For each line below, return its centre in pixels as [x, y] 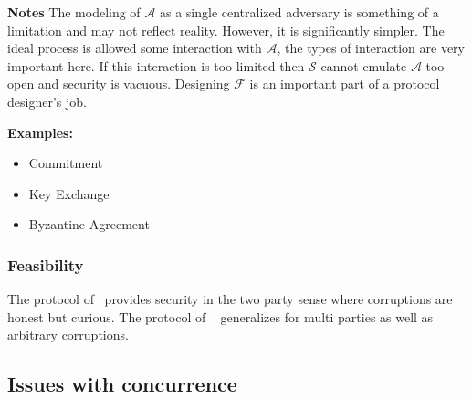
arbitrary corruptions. [68, 335]
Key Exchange [69, 193]
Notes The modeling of [74, 12]
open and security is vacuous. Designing [119, 84]
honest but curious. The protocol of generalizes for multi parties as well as [220, 316]
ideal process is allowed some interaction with [135, 48]
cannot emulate [364, 65]
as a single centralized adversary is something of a [299, 12]
